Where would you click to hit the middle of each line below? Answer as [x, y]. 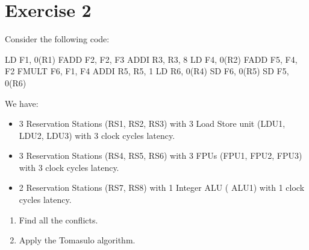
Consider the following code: [57, 39]
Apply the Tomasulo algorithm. [77, 240]
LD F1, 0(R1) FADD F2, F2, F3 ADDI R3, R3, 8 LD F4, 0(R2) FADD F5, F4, [151, 59]
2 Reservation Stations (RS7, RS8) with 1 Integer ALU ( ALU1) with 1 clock [162, 187]
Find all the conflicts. [58, 220]
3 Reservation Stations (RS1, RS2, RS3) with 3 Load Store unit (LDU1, [152, 123]
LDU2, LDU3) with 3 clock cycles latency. [97, 135]
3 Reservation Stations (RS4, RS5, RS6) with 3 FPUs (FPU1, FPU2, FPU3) [161, 155]
